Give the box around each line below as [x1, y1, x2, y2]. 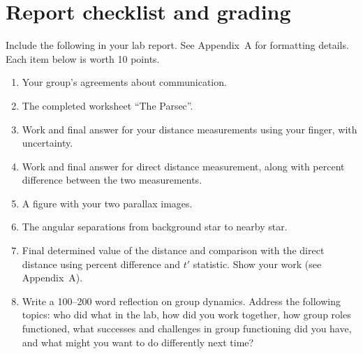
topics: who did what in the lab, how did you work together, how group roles [22, 307, 351, 322]
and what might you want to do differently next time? [22, 334, 254, 349]
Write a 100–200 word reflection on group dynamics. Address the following [22, 293, 341, 308]
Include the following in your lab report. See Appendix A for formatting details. [6, 38, 349, 52]
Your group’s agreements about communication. [22, 75, 227, 89]
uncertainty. [22, 135, 73, 150]
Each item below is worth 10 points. [6, 51, 160, 66]
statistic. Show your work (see [193, 256, 322, 271]
